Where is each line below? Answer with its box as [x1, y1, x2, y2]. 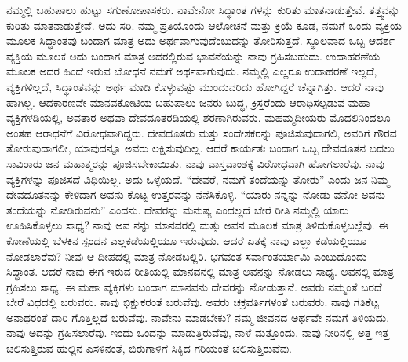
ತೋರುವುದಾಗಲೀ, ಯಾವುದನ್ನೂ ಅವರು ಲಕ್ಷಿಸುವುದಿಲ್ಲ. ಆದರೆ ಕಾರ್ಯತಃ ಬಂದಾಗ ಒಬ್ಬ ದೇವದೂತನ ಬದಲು [6, 140, 395, 156]
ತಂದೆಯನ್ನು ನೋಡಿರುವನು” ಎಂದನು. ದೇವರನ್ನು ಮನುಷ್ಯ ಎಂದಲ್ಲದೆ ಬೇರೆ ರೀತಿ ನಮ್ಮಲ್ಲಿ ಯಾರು [6, 201, 349, 218]
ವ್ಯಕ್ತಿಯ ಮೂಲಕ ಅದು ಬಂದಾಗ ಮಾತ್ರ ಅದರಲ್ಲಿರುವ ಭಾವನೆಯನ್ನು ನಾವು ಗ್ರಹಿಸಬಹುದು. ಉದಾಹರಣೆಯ [6, 47, 381, 64]
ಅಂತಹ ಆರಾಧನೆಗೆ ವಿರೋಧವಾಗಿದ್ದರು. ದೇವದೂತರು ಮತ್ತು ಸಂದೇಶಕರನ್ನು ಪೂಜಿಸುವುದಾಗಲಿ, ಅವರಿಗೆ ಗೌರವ [6, 124, 397, 141]
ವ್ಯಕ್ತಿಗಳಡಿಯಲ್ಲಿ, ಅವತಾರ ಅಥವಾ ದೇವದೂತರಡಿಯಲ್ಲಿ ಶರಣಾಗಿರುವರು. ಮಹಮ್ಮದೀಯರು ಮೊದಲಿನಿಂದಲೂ [6, 109, 391, 126]
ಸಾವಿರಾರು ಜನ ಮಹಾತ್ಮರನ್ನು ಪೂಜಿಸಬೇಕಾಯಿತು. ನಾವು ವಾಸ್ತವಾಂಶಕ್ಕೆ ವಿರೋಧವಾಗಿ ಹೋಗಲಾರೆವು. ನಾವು [6, 155, 384, 171]
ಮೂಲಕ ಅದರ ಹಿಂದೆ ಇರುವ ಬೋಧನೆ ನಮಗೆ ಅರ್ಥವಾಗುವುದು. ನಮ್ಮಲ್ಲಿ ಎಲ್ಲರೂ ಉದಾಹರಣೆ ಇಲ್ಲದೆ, [6, 63, 377, 79]
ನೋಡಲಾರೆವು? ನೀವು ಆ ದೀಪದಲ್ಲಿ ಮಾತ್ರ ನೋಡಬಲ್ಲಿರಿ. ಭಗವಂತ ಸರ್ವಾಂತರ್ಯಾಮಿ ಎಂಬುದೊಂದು [6, 247, 367, 264]
